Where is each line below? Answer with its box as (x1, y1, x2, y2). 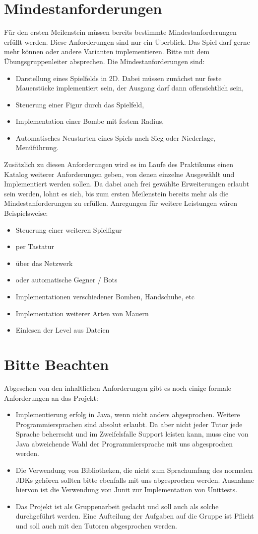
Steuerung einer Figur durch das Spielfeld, (15, 99, 144, 109)
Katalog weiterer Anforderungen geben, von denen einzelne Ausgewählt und (4, 169, 235, 179)
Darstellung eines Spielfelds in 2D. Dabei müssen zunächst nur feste (15, 73, 222, 83)
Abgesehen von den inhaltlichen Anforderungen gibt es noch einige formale (4, 382, 232, 393)
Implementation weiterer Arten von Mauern (15, 308, 149, 318)
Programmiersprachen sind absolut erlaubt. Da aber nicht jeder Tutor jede (15, 419, 243, 429)
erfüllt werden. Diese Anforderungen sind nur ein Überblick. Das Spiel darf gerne (4, 36, 250, 47)
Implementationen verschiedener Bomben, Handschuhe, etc (15, 291, 194, 301)
